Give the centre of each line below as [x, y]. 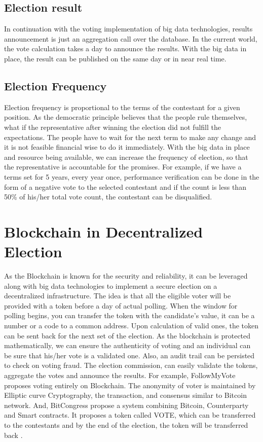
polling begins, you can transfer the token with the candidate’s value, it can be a [129, 315]
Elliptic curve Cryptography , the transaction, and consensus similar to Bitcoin [125, 395]
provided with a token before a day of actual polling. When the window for [121, 305]
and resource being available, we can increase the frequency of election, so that [126, 157]
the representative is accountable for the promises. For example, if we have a [123, 167]
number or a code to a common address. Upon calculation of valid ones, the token [131, 325]
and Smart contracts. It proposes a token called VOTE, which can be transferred [130, 415]
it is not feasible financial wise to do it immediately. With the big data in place [127, 147]
